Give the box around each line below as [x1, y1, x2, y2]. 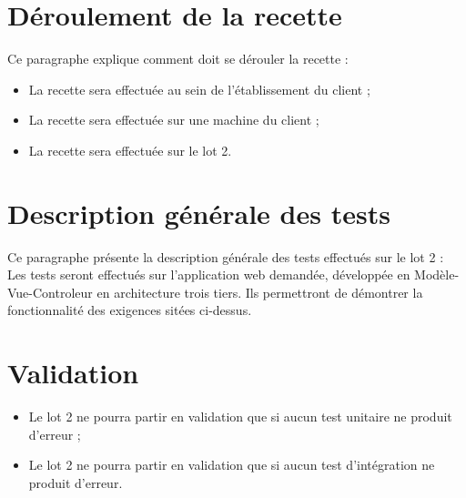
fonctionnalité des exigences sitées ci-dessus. [7, 300, 252, 320]
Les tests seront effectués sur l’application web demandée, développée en [7, 265, 410, 284]
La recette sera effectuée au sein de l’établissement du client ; [28, 79, 370, 98]
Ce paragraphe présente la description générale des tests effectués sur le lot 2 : [7, 247, 444, 266]
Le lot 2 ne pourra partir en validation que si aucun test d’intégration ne [28, 455, 435, 474]
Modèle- [414, 265, 460, 284]
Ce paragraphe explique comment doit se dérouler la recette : [7, 49, 349, 68]
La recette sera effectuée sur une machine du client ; [28, 110, 319, 129]
